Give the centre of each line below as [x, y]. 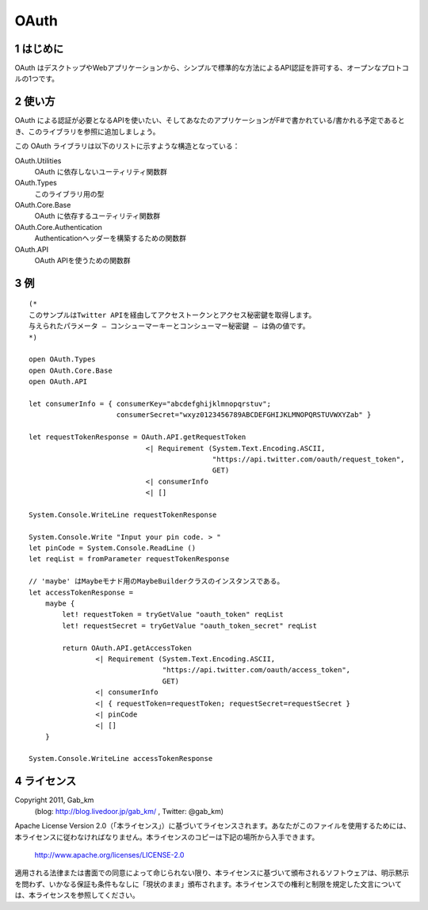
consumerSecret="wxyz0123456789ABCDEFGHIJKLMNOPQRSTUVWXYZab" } [244, 415]
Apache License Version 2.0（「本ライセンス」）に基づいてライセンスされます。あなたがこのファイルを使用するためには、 [213, 826]
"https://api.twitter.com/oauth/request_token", [308, 459]
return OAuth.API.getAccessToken [127, 648]
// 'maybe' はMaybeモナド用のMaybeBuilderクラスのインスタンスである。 [157, 581]
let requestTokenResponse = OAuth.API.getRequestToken [138, 437]
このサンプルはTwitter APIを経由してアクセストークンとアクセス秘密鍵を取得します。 [172, 315]
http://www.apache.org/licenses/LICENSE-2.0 [109, 855]
